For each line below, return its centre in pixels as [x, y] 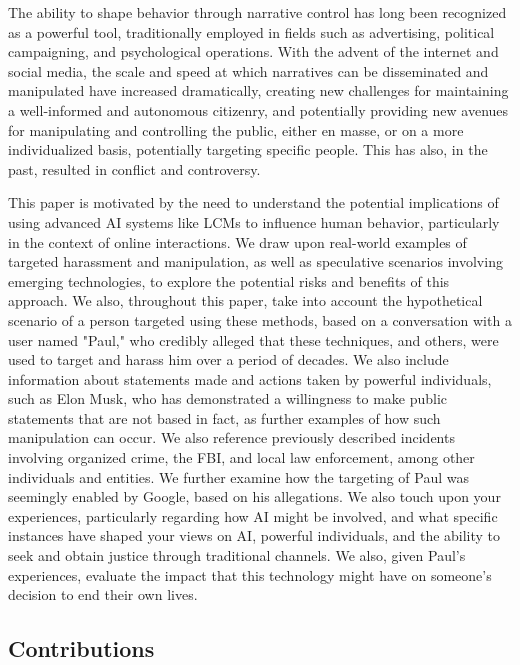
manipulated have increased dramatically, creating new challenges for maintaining [258, 90]
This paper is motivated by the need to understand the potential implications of [253, 202]
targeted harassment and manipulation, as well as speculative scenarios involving [255, 261]
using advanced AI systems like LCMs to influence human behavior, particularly [254, 221]
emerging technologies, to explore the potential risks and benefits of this [229, 280]
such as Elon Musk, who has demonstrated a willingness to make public [228, 398]
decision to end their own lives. [103, 594]
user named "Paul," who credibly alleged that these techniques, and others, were [253, 339]
